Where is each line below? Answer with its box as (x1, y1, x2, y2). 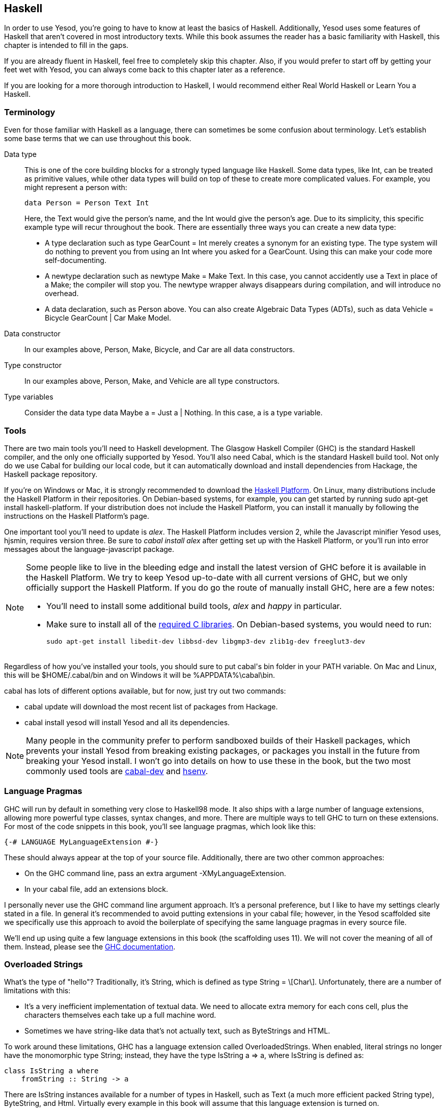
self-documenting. (45, 256, 106, 265)
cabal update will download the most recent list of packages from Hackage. (24, 702, 278, 711)
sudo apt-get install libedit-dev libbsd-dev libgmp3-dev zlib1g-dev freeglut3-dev (46, 637, 366, 645)
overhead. (45, 289, 79, 298)
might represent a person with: (24, 183, 127, 192)
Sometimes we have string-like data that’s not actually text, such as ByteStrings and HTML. (24, 1026, 330, 1036)
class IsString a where (4, 1067, 99, 1075)
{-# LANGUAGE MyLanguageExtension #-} (4, 837, 159, 846)
